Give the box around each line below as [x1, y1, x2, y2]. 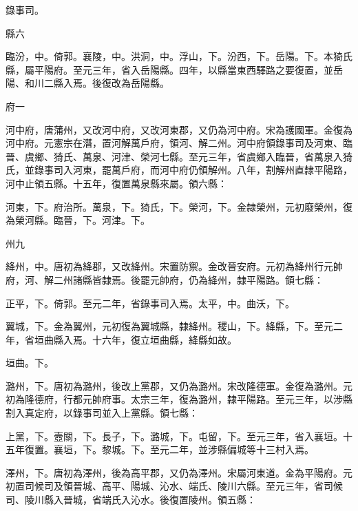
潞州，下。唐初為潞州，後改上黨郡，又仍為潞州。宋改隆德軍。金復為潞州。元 [6, 378, 352, 393]
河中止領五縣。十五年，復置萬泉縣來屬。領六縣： [6, 176, 227, 190]
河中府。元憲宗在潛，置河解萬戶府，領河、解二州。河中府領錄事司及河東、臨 [6, 136, 352, 150]
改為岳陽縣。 [111, 76, 169, 90]
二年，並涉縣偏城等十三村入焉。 [169, 442, 314, 457]
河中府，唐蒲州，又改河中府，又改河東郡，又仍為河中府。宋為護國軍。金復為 [6, 122, 352, 136]
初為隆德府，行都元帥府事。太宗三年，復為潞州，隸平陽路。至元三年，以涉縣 [6, 392, 352, 406]
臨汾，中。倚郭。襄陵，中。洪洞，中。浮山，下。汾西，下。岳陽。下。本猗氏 [6, 49, 352, 63]
